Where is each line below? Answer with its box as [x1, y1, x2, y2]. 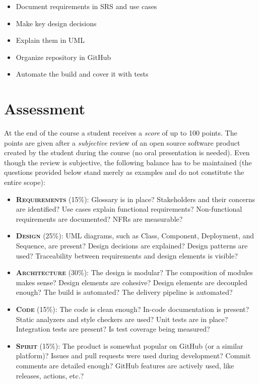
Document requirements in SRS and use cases [16, 1, 157, 11]
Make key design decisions [16, 18, 97, 28]
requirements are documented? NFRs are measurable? [16, 213, 183, 224]
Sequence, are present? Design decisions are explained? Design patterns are [16, 240, 248, 251]
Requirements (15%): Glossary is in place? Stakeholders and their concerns [16, 194, 255, 204]
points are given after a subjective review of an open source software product [4, 137, 240, 148]
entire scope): [4, 177, 45, 187]
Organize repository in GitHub [16, 51, 111, 62]
